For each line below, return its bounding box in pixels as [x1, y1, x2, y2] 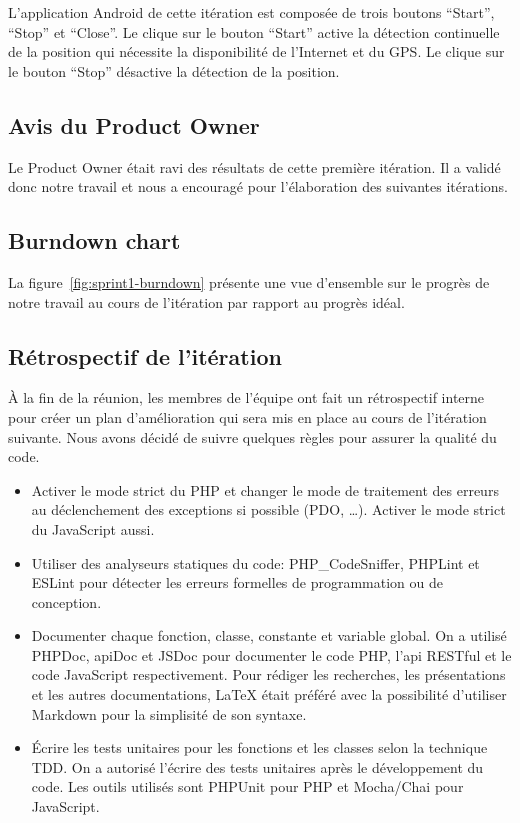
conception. [31, 591, 102, 612]
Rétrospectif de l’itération [8, 340, 282, 371]
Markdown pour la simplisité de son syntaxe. [31, 703, 307, 724]
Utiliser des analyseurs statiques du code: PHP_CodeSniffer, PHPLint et [31, 552, 480, 573]
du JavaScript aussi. [31, 518, 155, 539]
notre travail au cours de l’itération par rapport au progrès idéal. [8, 291, 405, 312]
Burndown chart [8, 225, 181, 256]
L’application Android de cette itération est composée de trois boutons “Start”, [8, 2, 495, 22]
